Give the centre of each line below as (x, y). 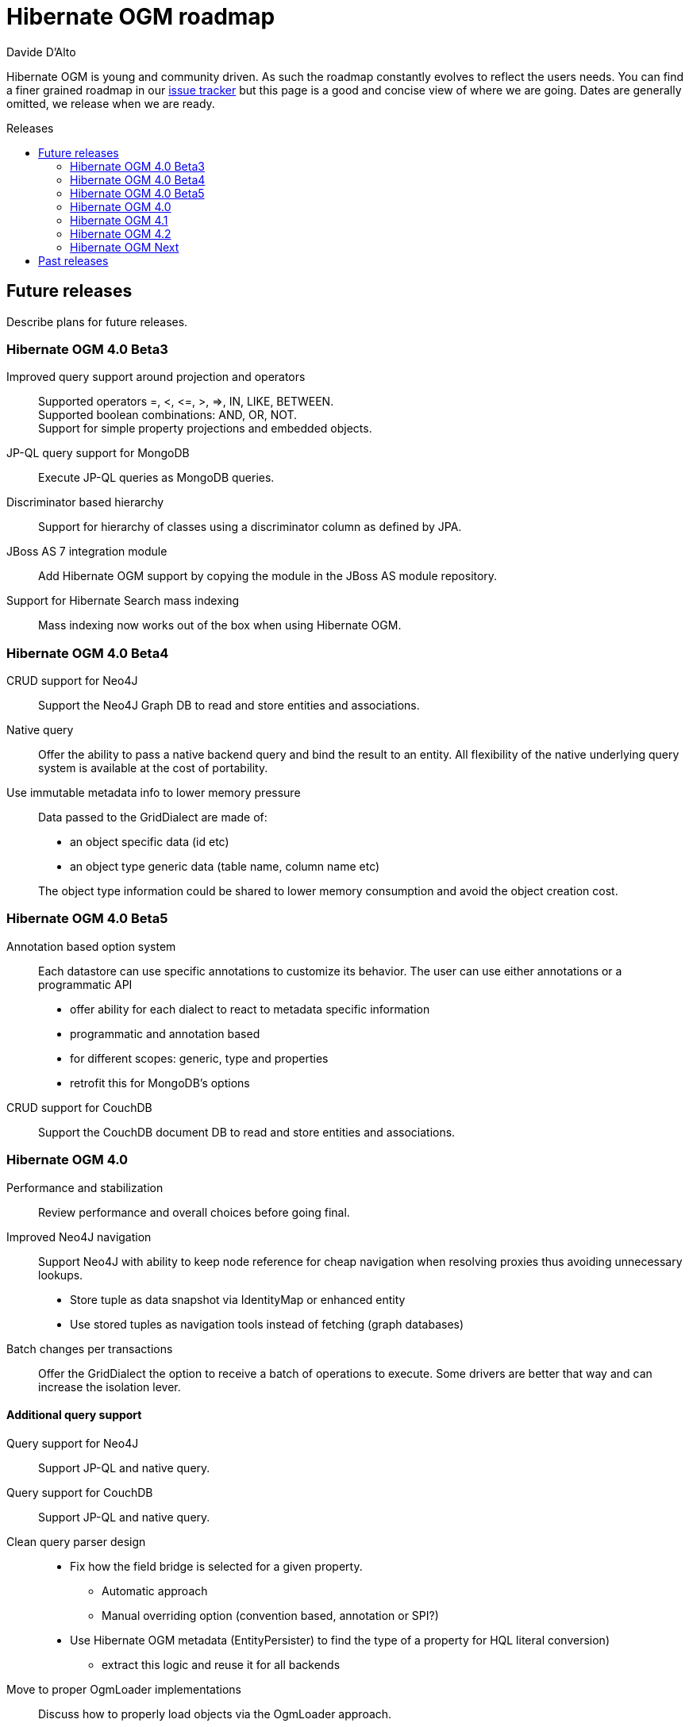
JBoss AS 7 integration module (87, 552)
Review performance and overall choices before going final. (194, 1212)
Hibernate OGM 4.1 (119, 220)
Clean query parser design (76, 1541)
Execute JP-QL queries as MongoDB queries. (156, 478)
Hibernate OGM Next (125, 247)
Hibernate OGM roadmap (141, 17)
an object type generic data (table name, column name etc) (225, 867)
